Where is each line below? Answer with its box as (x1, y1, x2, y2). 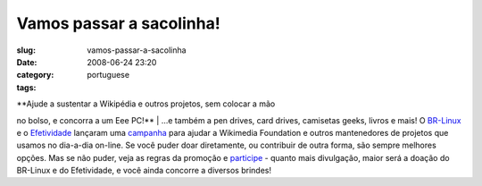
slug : (16, 45, 36, 55)
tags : (16, 81, 37, 93)
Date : (16, 56, 37, 67)
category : (16, 70, 54, 80)
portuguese (87, 70, 129, 80)
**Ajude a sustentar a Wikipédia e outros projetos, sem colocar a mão (16, 98, 276, 109)
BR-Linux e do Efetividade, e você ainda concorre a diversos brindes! (16, 165, 272, 176)
